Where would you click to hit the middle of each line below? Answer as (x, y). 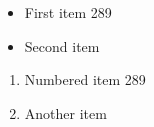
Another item (65, 112)
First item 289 (68, 12)
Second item (62, 45)
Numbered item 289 (85, 79)
